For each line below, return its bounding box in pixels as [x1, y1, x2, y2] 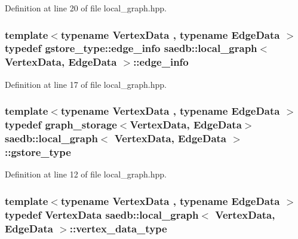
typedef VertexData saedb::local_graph [5, 207, 199, 222]
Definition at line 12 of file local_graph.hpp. [5, 168, 167, 180]
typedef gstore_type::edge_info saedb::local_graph [5, 41, 257, 56]
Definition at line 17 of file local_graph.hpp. [5, 78, 167, 90]
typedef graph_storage [5, 117, 117, 132]
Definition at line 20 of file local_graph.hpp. [5, 2, 167, 14]
